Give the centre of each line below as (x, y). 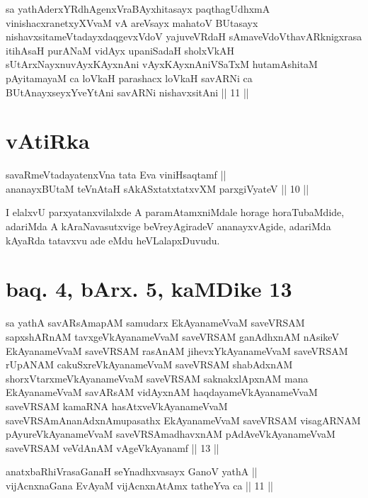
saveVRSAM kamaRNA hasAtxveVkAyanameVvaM (117, 406)
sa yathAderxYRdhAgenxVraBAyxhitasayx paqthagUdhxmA (138, 9)
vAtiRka (48, 141)
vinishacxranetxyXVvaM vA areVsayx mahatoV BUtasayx (132, 22)
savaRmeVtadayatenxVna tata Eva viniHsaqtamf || (116, 175)
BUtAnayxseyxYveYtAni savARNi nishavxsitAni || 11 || (127, 92)
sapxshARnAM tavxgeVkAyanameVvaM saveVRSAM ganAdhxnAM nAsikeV (172, 336)
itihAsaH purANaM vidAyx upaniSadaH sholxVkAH (120, 50)
